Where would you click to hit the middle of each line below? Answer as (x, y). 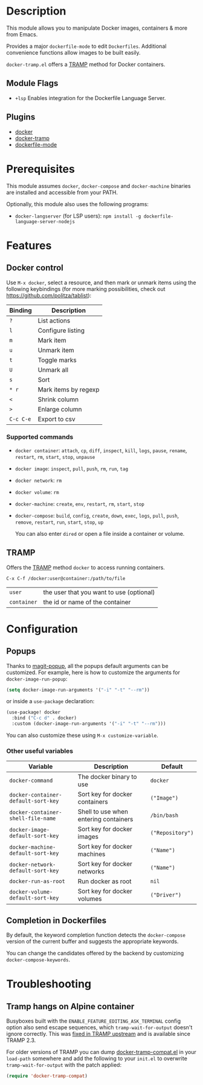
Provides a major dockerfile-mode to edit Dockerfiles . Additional (86, 46)
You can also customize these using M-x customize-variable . (82, 735)
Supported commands (40, 437)
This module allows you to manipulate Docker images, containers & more (97, 28)
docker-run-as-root (37, 881)
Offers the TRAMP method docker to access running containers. (85, 567)
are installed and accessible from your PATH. (62, 192)
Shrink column (58, 399)
